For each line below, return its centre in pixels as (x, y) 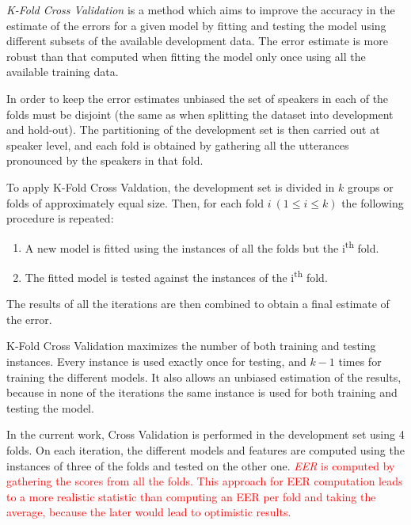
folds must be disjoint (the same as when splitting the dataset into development (200, 114)
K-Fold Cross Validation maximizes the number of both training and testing (191, 346)
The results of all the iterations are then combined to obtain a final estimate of (198, 304)
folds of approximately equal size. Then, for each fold (135, 202)
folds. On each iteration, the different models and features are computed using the (205, 449)
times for (360, 361)
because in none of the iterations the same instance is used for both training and (202, 392)
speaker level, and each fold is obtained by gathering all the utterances (178, 145)
